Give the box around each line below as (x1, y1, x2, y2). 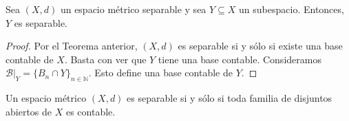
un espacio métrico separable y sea (60, 2, 207, 16)
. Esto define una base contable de (88, 65, 233, 80)
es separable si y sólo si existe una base (178, 38, 343, 53)
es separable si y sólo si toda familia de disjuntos (127, 91, 332, 105)
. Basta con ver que (64, 52, 147, 66)
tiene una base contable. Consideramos (158, 52, 321, 66)
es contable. (65, 104, 116, 118)
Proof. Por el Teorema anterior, (6, 38, 138, 53)
